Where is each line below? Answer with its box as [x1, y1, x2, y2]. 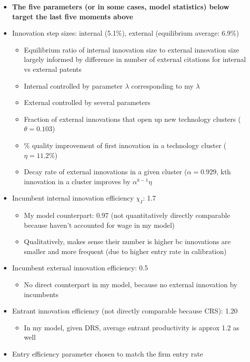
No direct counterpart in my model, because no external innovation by [24, 279, 238, 290]
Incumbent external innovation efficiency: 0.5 [12, 262, 148, 273]
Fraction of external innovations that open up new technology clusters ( [24, 113, 241, 124]
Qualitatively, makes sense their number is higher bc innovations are [24, 236, 231, 247]
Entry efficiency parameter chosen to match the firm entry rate [12, 349, 203, 359]
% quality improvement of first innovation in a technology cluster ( [24, 140, 226, 150]
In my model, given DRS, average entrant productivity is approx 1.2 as [24, 322, 240, 332]
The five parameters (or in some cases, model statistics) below [12, 1, 229, 11]
